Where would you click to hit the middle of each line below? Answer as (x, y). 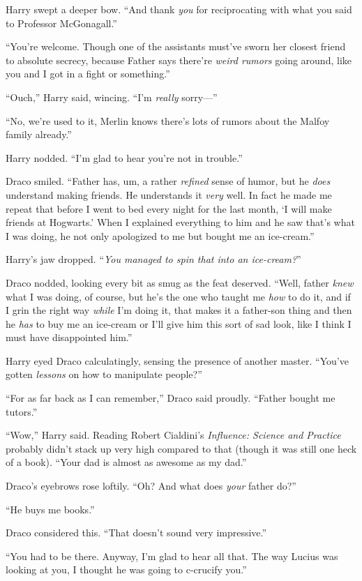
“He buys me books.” (50, 509)
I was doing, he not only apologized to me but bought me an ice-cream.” (160, 235)
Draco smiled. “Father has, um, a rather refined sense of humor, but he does (168, 181)
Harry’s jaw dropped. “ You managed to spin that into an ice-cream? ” (153, 259)
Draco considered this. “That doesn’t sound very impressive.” (136, 533)
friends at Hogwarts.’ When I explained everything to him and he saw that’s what (180, 222)
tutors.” (22, 411)
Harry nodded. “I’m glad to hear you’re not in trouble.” (124, 157)
